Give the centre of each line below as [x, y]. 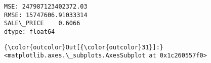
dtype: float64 [30, 31]
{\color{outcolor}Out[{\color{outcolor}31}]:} [84, 47]
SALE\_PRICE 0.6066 [42, 23]
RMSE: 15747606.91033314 [46, 15]
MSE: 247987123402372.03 [46, 7]
